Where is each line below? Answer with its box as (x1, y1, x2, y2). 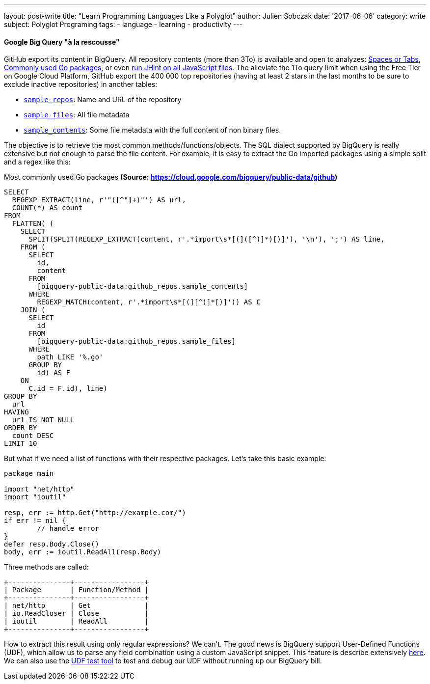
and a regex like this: (4, 158, 71, 166)
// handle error (37, 524, 99, 533)
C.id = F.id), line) (28, 384, 107, 393)
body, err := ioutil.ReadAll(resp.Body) (4, 548, 161, 556)
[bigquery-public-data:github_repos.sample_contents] (37, 282, 248, 291)
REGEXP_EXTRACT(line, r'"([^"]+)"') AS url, (12, 196, 186, 204)
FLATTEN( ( (12, 219, 54, 228)
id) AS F (37, 369, 70, 377)
